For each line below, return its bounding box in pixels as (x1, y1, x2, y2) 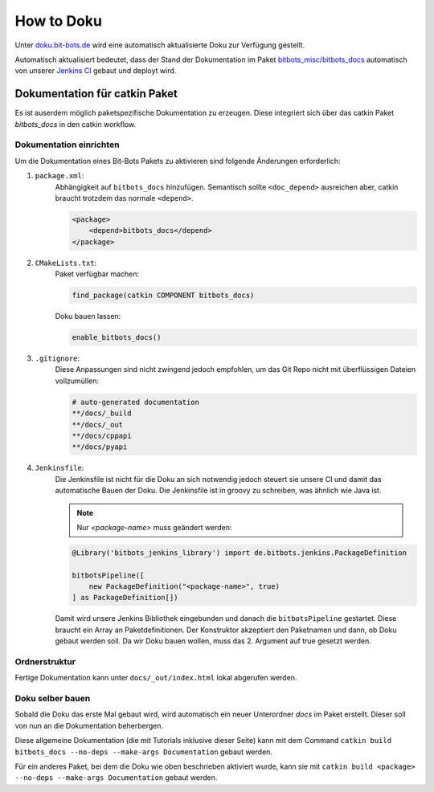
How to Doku (14, 12, 102, 30)
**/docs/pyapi (72, 443, 128, 451)
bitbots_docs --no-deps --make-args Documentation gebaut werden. (14, 747, 273, 757)
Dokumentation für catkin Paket (14, 87, 178, 100)
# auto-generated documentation (72, 398, 200, 406)
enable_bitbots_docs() (72, 333, 162, 342)
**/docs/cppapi (72, 431, 132, 440)
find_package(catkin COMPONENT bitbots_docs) (72, 291, 255, 300)
